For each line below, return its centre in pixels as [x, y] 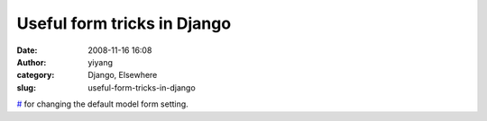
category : [36, 75]
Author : [32, 62]
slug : [26, 87]
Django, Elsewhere [123, 75]
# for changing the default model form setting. [102, 104]
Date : [27, 50]
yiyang [100, 62]
